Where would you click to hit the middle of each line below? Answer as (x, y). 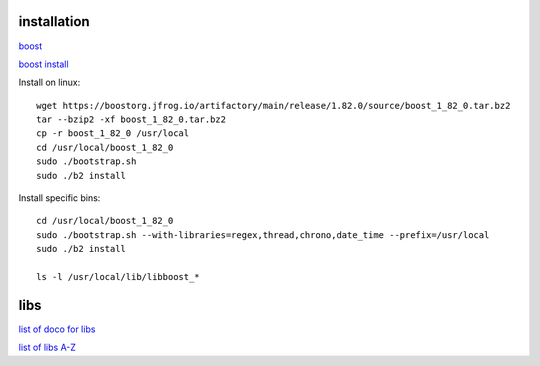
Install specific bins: (59, 198)
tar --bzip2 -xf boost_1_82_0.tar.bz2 (131, 119)
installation (54, 21)
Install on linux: (49, 82)
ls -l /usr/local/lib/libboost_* (118, 276)
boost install (43, 64)
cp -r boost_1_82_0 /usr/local (113, 133)
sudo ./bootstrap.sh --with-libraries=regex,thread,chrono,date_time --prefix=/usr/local (263, 234)
